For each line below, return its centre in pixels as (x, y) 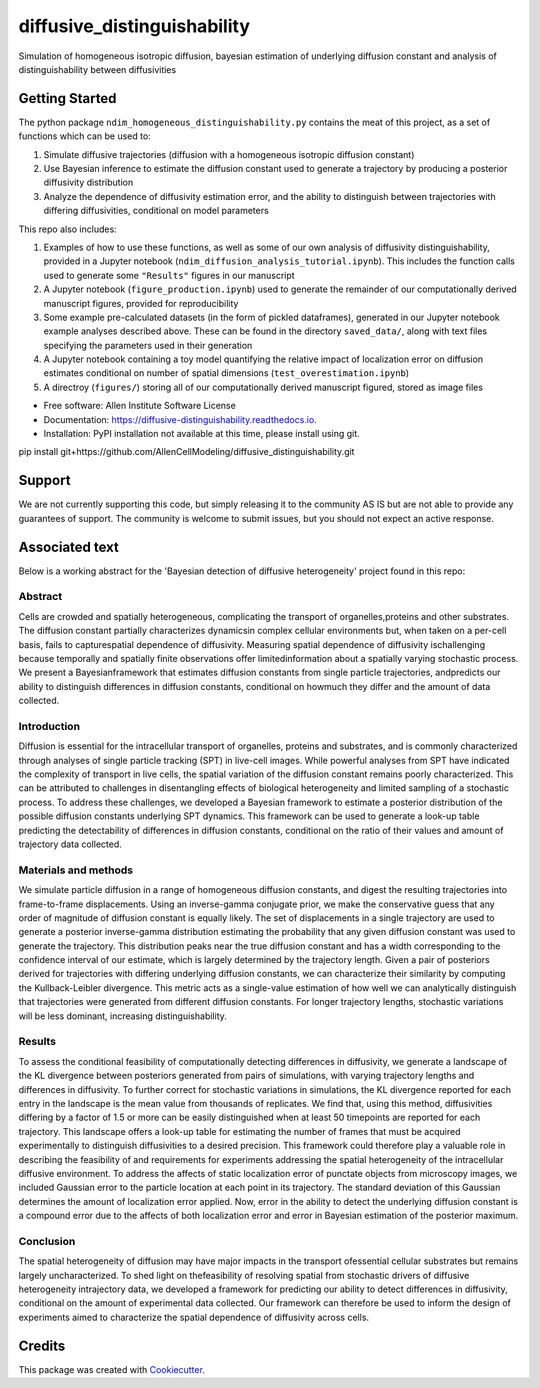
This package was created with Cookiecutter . (111, 1369)
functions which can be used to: (85, 136)
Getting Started (67, 98)
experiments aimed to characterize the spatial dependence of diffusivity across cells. (194, 1317)
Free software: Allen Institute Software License (140, 406)
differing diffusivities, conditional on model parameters (156, 211)
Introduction (49, 726)
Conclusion (47, 1241)
